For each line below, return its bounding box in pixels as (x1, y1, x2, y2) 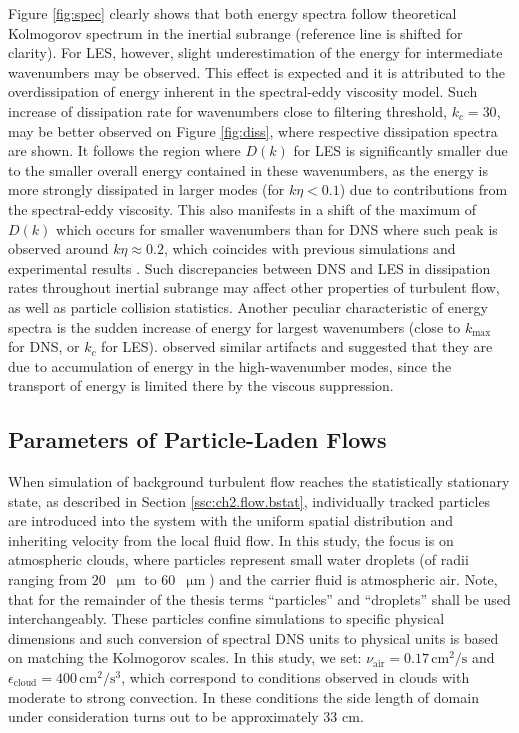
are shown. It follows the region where (8, 140, 241, 161)
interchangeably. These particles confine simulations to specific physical (8, 608, 445, 629)
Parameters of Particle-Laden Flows (8, 424, 387, 455)
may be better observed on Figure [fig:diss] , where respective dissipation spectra (8, 120, 498, 141)
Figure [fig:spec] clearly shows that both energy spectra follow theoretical (8, 3, 457, 23)
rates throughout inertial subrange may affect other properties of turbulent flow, (8, 277, 500, 298)
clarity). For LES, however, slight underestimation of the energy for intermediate (8, 42, 503, 63)
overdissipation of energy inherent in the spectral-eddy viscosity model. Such (8, 81, 478, 102)
